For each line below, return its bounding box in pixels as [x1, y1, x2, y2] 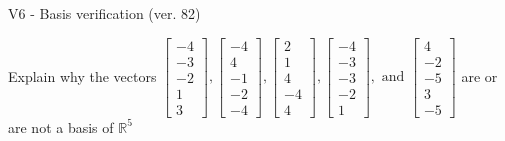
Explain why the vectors [8, 65, 157, 86]
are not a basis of [8, 116, 114, 137]
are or [461, 65, 498, 86]
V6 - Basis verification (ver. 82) [8, 3, 201, 23]
